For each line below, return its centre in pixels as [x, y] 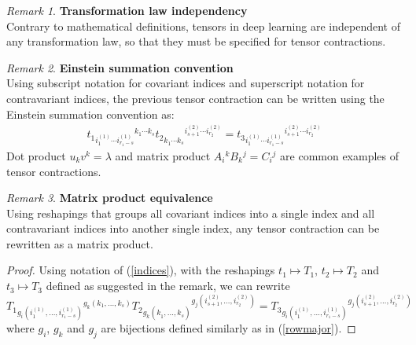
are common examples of [340, 155]
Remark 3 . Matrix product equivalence [110, 198]
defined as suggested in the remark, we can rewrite [168, 286]
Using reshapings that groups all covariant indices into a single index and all [191, 213]
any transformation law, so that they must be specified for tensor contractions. [196, 41]
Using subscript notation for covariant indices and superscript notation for [186, 83]
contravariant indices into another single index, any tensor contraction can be [193, 228]
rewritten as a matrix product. [80, 243]
